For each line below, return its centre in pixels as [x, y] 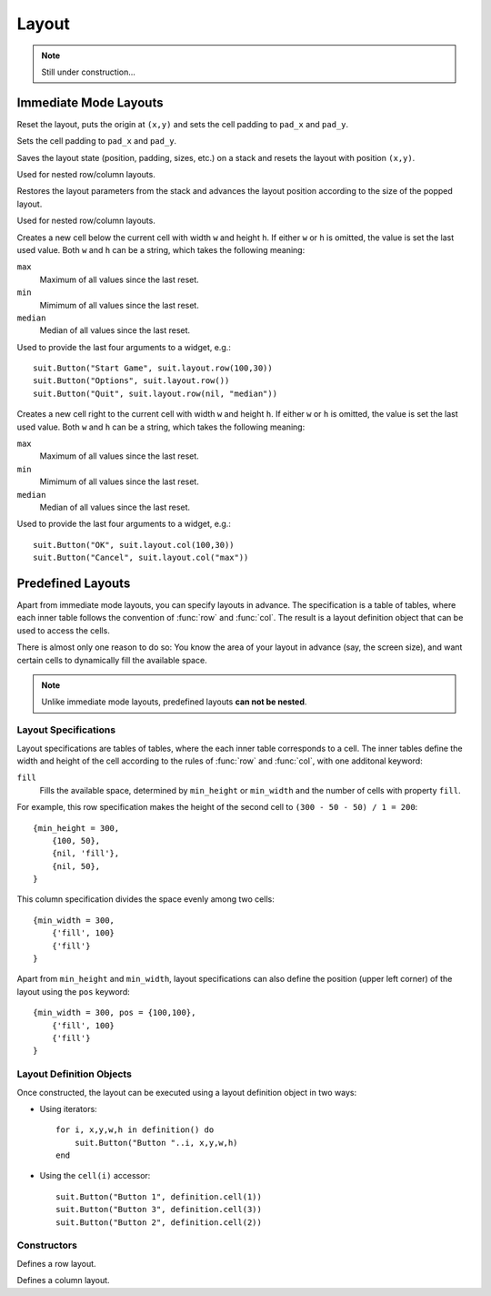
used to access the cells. [64, 630]
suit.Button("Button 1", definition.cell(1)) [159, 1196]
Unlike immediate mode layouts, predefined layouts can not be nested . [174, 702]
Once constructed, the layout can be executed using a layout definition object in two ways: [187, 1092]
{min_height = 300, [76, 828]
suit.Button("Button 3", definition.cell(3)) [159, 1210]
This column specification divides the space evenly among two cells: [145, 899]
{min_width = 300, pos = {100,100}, [115, 1013]
